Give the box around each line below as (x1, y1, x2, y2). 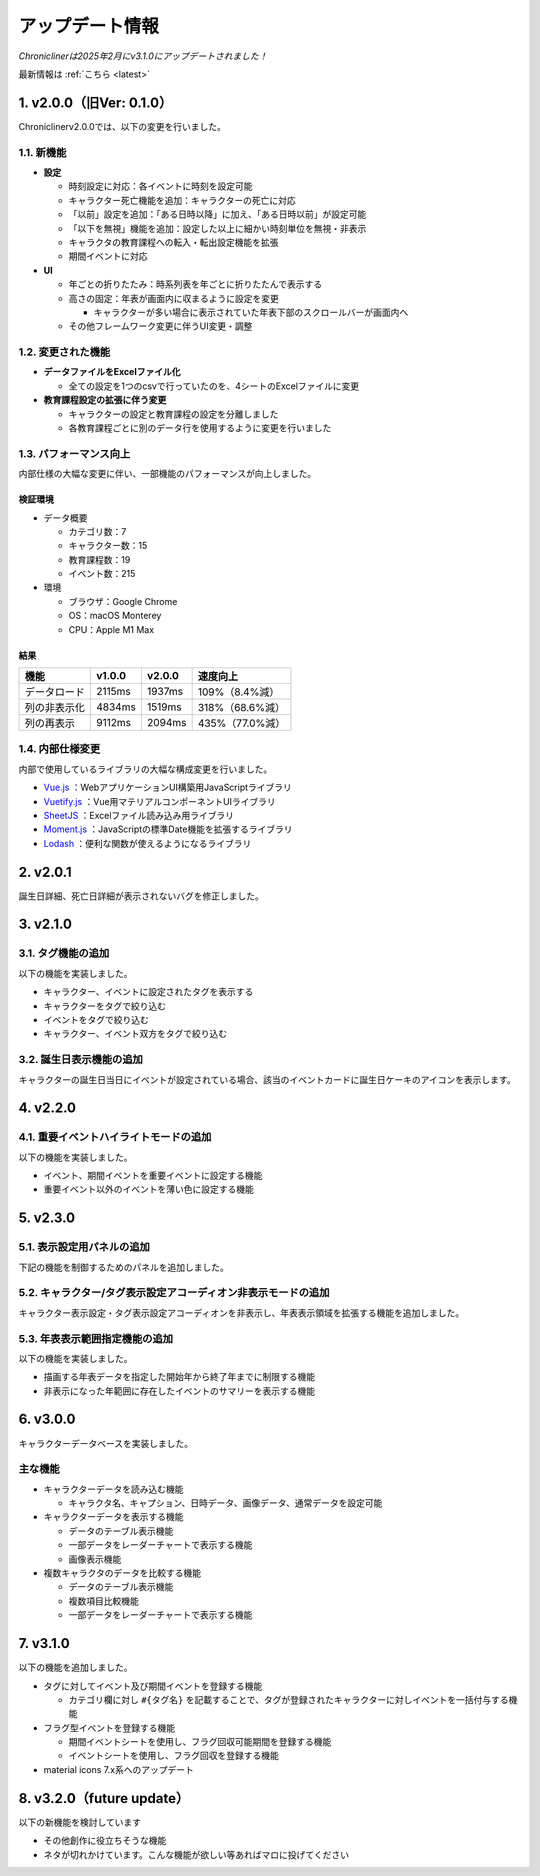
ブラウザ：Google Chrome (68, 595, 178, 607)
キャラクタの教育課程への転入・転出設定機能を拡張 (68, 236, 279, 248)
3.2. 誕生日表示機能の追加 (18, 1053, 144, 1067)
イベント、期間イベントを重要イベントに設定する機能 (43, 1170, 263, 1182)
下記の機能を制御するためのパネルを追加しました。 (18, 1261, 229, 1273)
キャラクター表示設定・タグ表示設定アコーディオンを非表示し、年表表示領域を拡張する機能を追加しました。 (18, 1306, 465, 1319)
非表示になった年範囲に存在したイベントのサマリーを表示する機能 (43, 1385, 315, 1397)
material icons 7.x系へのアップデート (43, 1763, 194, 1775)
